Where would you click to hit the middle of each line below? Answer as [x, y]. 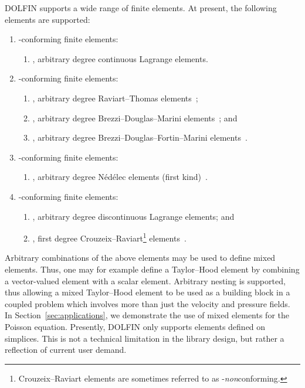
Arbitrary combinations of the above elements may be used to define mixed [140, 258]
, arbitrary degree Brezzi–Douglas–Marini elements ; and [135, 118]
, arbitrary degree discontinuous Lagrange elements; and [133, 216]
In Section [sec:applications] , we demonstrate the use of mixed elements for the [147, 315]
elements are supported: [48, 19]
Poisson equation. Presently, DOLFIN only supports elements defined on [135, 326]
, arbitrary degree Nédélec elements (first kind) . [120, 177]
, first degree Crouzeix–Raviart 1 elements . [109, 237]
